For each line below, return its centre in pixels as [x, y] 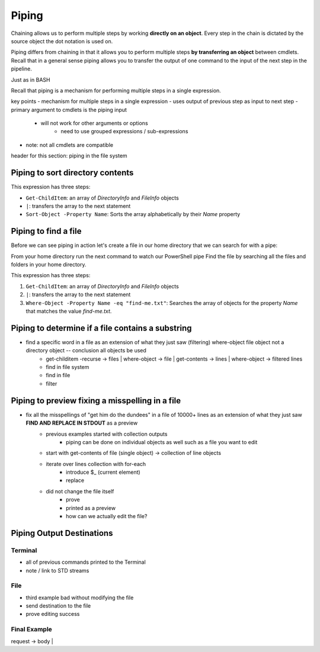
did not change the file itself [80, 491]
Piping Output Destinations [62, 533]
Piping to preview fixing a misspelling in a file [96, 401]
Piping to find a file [46, 231]
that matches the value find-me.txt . [69, 311]
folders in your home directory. [49, 264]
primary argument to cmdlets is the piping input [69, 110]
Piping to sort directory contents [72, 173]
